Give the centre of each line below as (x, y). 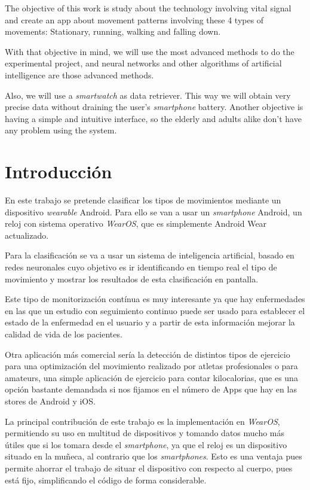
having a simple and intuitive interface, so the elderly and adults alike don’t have (153, 118)
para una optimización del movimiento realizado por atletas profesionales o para (151, 366)
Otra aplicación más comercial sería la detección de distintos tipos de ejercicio (148, 354)
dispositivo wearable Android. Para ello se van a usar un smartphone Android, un (154, 211)
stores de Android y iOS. (50, 401)
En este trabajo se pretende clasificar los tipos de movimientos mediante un (143, 200)
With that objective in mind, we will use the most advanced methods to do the (150, 51)
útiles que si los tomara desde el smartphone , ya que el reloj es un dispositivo (146, 444)
